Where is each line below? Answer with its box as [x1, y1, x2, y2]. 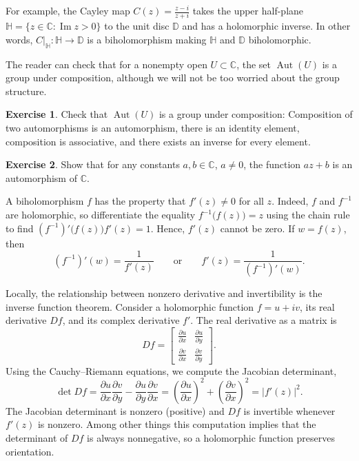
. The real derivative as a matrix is [190, 313, 337, 327]
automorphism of [6, 170, 77, 185]
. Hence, [150, 221, 185, 235]
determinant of [6, 430, 68, 444]
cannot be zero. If [220, 221, 295, 235]
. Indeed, [271, 194, 309, 208]
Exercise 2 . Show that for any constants [6, 157, 180, 172]
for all [238, 194, 264, 208]
